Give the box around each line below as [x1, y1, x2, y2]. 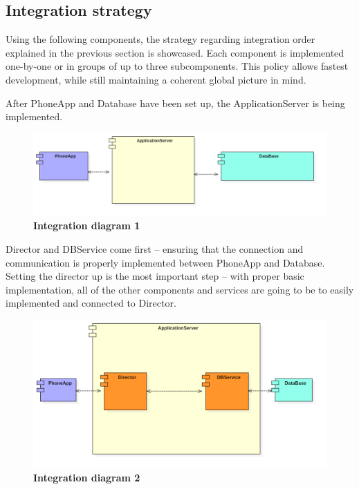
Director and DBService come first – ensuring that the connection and [6, 242, 304, 256]
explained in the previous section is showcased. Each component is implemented [6, 45, 344, 59]
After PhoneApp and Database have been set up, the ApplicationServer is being [6, 95, 345, 110]
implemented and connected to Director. [6, 296, 176, 310]
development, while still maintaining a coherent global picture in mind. [6, 72, 306, 86]
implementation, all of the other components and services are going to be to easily [6, 282, 354, 296]
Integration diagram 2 [33, 470, 140, 485]
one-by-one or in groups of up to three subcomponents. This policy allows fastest [6, 59, 349, 73]
